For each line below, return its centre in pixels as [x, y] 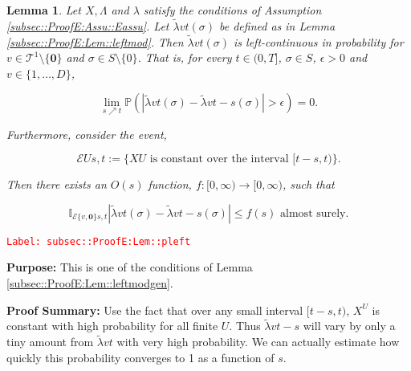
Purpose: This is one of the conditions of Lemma [130, 267]
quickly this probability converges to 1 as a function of [140, 357]
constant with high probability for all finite [112, 326]
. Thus [245, 326]
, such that [308, 184]
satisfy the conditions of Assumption [232, 10]
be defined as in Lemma [277, 25]
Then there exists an [57, 184]
